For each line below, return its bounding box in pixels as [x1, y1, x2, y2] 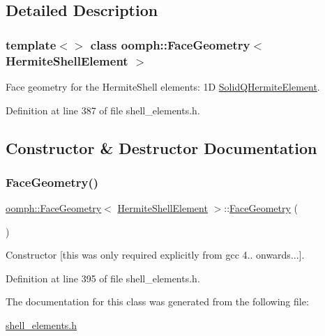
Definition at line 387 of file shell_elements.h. [6, 102, 200, 117]
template [6, 36, 56, 53]
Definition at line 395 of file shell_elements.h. [6, 270, 200, 285]
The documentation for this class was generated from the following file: [6, 294, 309, 309]
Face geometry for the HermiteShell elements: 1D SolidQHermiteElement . [6, 79, 320, 93]
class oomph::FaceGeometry [90, 36, 250, 53]
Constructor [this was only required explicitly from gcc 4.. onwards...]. [6, 247, 305, 262]
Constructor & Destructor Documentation [6, 137, 317, 158]
